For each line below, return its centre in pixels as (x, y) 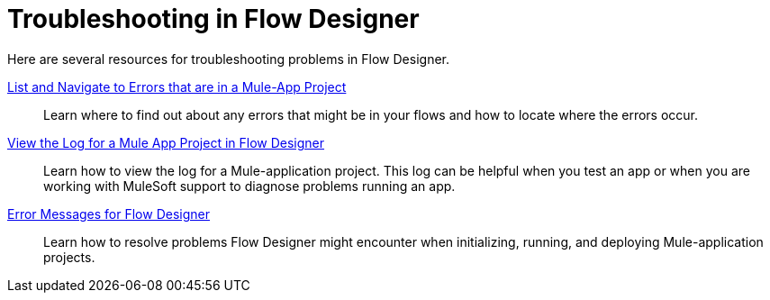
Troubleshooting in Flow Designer (213, 19)
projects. (69, 257)
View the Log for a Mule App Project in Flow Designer (166, 142)
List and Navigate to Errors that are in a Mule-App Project (177, 86)
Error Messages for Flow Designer (109, 214)
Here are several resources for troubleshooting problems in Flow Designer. (229, 59)
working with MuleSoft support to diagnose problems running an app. (249, 186)
